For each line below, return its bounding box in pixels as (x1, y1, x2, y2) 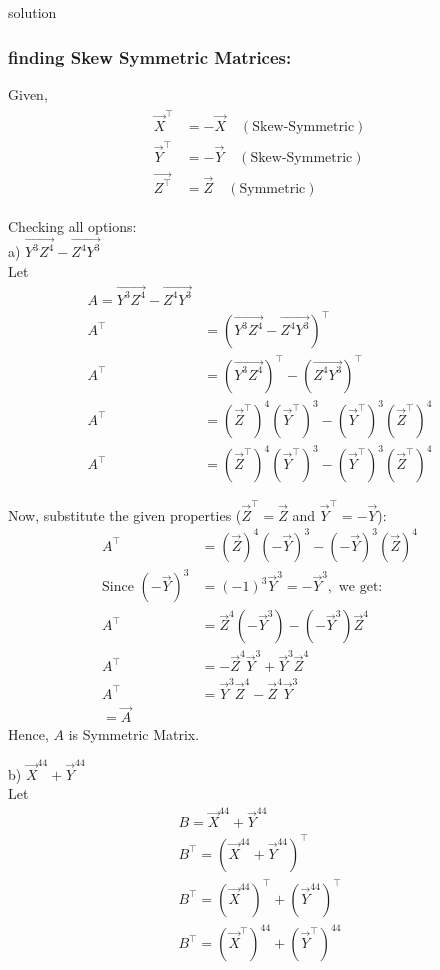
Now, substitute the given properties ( (8, 504, 242, 525)
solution (8, 2, 57, 22)
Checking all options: (8, 215, 137, 236)
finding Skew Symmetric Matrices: (8, 44, 292, 69)
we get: (338, 580, 383, 595)
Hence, (8, 724, 49, 745)
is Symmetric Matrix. (68, 724, 200, 745)
